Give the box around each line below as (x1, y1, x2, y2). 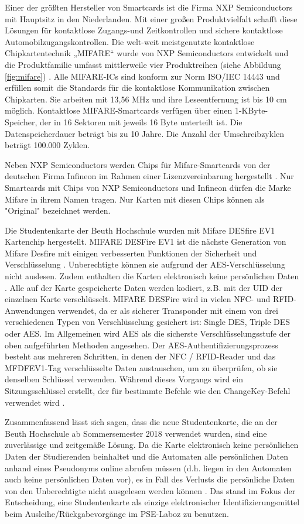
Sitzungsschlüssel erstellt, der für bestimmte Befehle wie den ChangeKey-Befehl (5, 385, 291, 396)
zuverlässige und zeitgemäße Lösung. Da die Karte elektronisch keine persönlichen (5, 439, 299, 451)
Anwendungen (5, 304, 55, 316)
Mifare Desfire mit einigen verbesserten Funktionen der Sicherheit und (5, 246, 257, 259)
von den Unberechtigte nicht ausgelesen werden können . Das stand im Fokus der (5, 484, 296, 496)
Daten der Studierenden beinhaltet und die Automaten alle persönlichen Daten (5, 450, 289, 462)
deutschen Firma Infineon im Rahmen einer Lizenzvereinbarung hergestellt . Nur (5, 170, 294, 182)
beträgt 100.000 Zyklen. (5, 139, 90, 151)
